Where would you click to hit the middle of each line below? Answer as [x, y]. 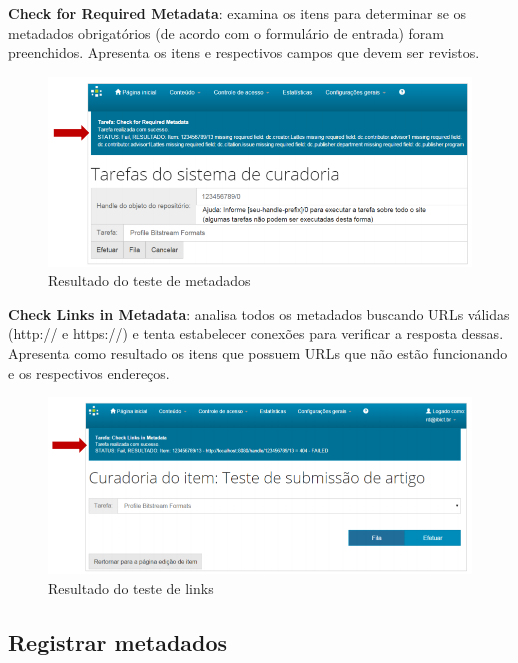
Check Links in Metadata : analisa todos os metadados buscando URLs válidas [259, 313]
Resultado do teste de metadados [149, 280]
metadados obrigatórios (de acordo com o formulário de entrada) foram [226, 32]
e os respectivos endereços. [89, 372]
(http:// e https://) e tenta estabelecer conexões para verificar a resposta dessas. [256, 333]
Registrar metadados [118, 641]
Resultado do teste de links [131, 588]
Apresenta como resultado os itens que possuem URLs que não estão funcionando [258, 353]
